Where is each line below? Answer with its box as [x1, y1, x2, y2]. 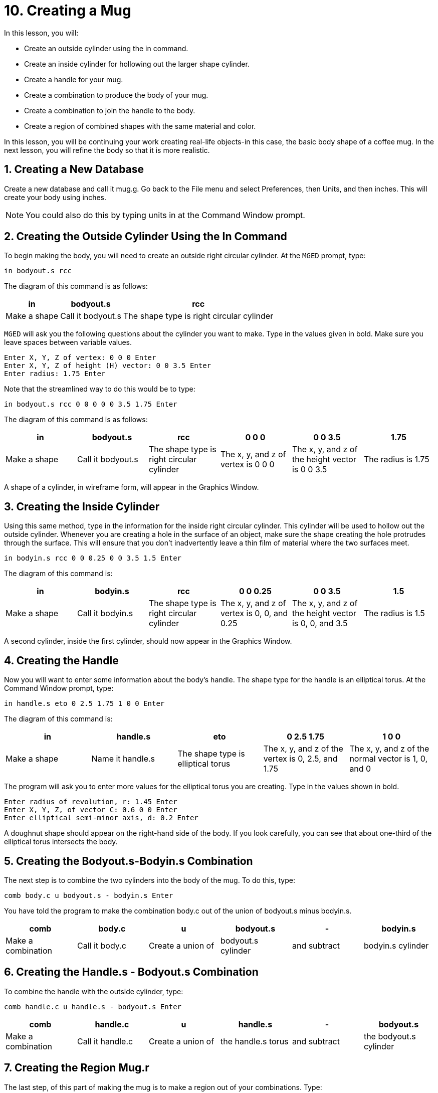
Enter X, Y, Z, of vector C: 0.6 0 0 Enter [4, 806, 177, 814]
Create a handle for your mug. [24, 75, 123, 84]
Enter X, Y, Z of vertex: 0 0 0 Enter [4, 353, 156, 362]
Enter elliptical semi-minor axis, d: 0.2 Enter [4, 814, 198, 822]
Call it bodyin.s [77, 608, 133, 619]
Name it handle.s [91, 754, 155, 764]
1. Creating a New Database [4, 163, 144, 176]
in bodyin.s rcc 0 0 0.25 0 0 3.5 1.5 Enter [4, 554, 182, 563]
